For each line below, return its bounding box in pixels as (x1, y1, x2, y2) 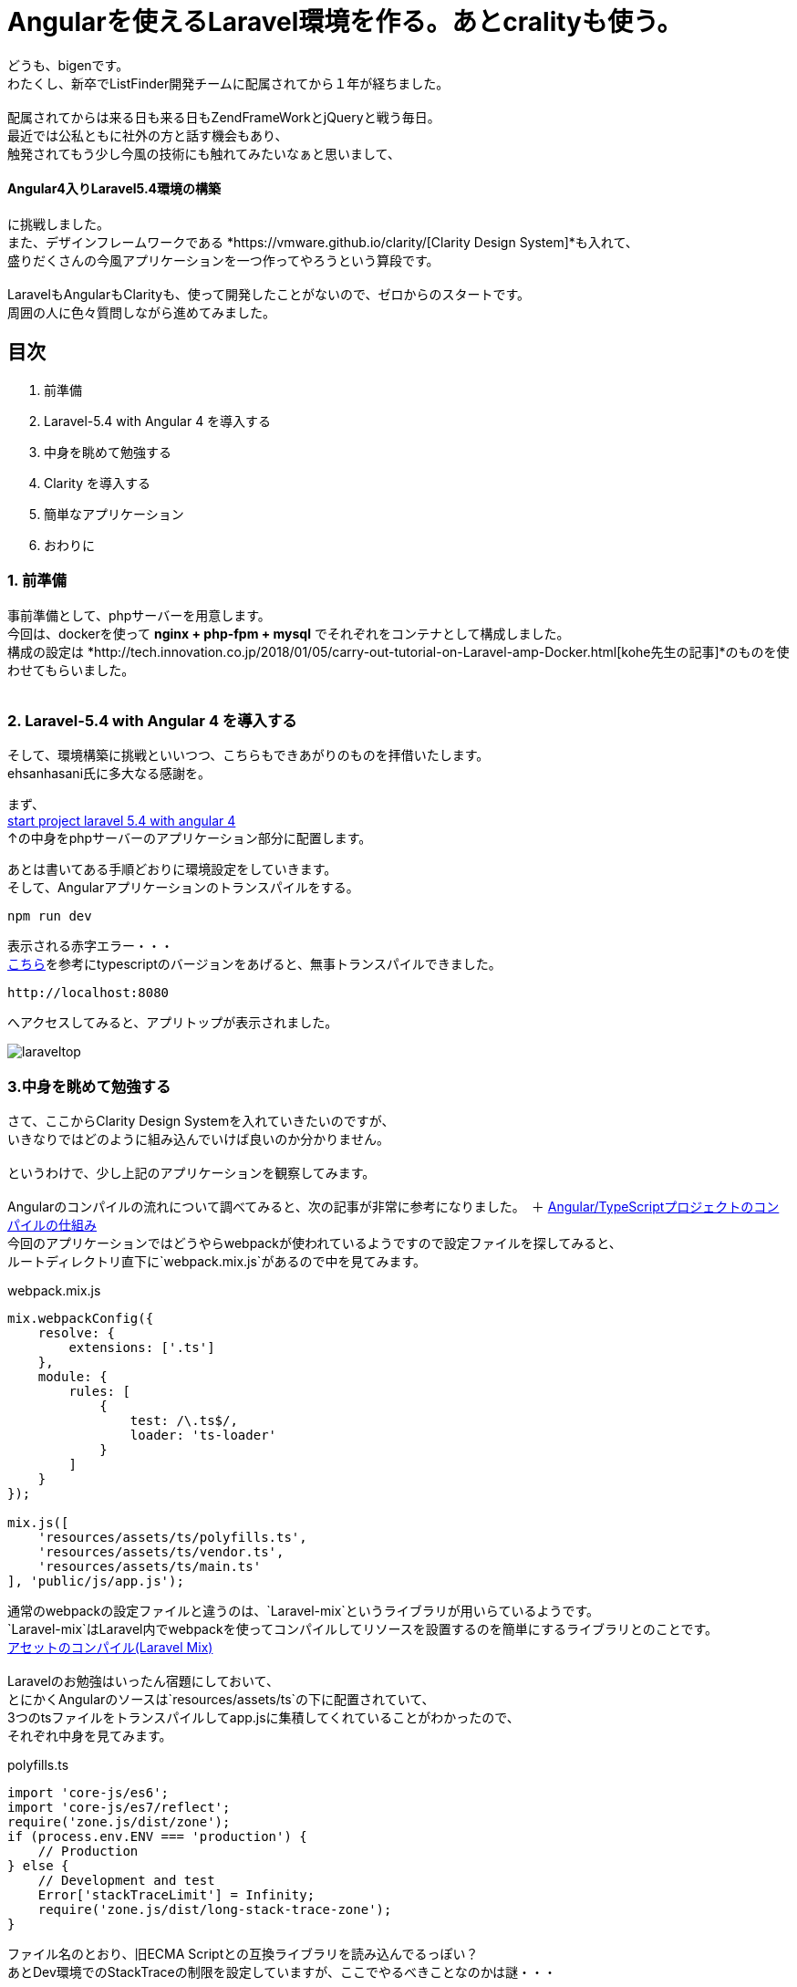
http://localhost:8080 (7, 985, 170, 1001)
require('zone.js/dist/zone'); (7, 1815, 231, 1830)
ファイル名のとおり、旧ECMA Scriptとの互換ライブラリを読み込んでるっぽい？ (7, 1946, 479, 1962)
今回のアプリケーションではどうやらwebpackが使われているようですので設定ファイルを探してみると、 (7, 1235, 622, 1252)
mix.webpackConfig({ (7, 1311, 154, 1326)
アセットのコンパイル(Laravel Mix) (7, 1639, 213, 1656)
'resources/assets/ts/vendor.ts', (37, 1545, 285, 1560)
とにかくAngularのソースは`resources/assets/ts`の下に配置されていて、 (7, 1691, 435, 1708)
